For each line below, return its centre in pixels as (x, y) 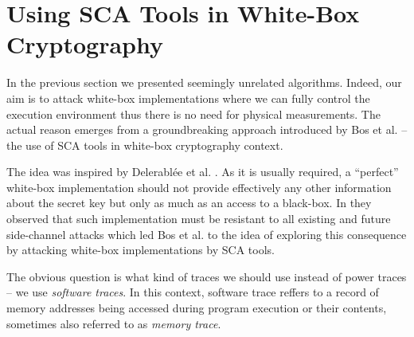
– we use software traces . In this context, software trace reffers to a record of (193, 292)
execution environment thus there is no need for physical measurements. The (193, 114)
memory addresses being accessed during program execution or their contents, (197, 308)
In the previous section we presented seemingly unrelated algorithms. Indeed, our (204, 82)
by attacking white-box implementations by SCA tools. (141, 250)
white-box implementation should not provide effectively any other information (199, 187)
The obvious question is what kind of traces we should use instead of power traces (207, 276)
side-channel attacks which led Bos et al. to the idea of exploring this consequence (207, 234)
